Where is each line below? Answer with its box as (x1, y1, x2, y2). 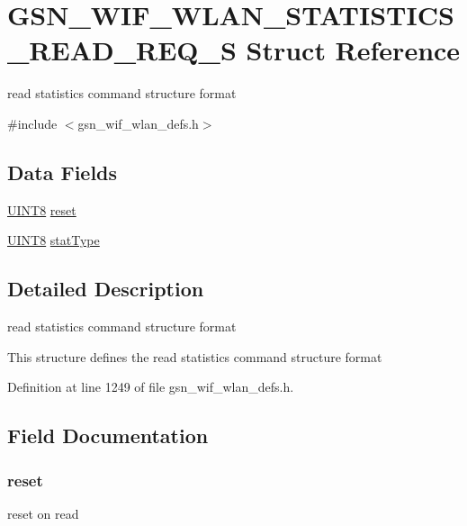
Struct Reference (246, 32, 461, 68)
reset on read (7, 503, 79, 522)
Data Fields (7, 158, 118, 186)
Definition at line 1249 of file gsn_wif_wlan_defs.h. (7, 377, 294, 396)
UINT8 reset (7, 200, 76, 219)
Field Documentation (7, 422, 209, 449)
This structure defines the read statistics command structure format (7, 347, 382, 366)
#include (7, 113, 58, 132)
